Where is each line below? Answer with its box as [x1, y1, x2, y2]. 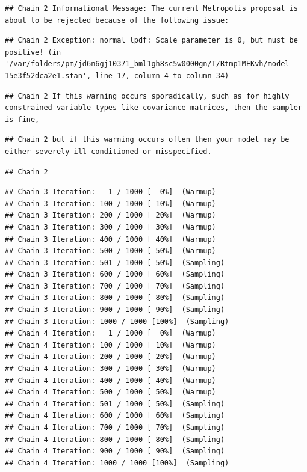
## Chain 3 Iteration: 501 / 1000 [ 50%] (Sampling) [5, 258, 225, 267]
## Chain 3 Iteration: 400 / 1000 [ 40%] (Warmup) [5, 234, 216, 244]
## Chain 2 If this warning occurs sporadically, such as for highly [5, 91, 290, 100]
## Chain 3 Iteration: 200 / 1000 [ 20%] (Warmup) [5, 211, 216, 220]
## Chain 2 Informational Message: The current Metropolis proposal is [5, 4, 298, 13]
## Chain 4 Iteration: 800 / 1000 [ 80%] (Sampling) [5, 435, 225, 444]
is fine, [5, 115, 40, 124]
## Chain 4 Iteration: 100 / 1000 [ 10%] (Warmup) [5, 340, 216, 349]
